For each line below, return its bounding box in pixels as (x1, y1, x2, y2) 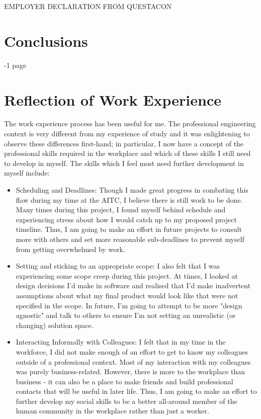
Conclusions (4, 30, 88, 51)
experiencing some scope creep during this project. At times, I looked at (16, 270, 238, 281)
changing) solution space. (16, 319, 94, 330)
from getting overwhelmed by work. (16, 243, 125, 254)
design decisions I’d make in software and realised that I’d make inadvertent (16, 280, 251, 291)
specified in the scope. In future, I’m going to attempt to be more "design (16, 300, 242, 310)
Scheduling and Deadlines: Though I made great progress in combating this (16, 185, 248, 195)
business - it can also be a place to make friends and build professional (16, 376, 233, 386)
